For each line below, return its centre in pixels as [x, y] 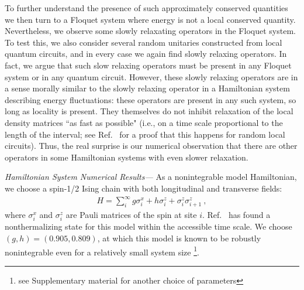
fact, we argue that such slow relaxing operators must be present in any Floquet [148, 65]
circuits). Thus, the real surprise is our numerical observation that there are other [151, 146]
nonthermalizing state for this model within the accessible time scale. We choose [148, 226]
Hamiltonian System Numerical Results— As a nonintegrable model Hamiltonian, [151, 177]
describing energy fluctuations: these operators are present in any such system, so [151, 99]
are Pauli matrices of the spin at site [131, 215]
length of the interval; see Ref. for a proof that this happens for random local [145, 134]
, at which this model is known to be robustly [179, 238]
